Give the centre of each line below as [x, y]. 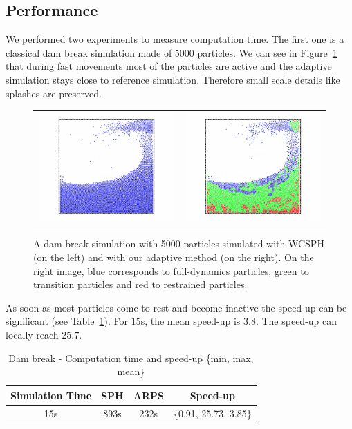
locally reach [32, 334]
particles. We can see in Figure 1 [267, 52]
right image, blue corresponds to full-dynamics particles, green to [171, 270]
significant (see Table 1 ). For [67, 321]
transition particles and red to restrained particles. [140, 284]
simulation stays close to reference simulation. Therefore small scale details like [173, 79]
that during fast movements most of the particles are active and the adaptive [169, 66]
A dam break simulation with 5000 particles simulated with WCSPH [179, 244]
